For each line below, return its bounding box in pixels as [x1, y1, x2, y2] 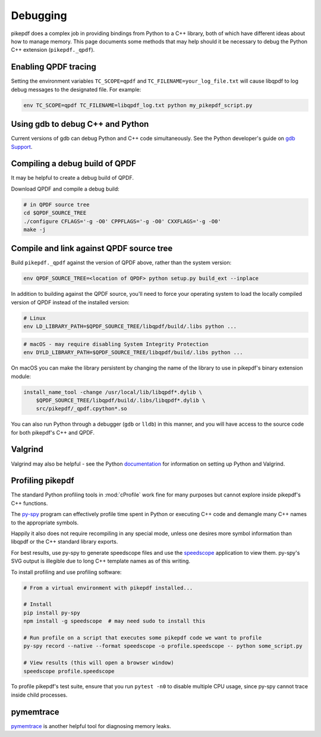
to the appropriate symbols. [11, 519, 79, 526]
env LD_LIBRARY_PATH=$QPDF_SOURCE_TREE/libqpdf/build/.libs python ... [23, 323, 237, 330]
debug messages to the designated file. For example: [11, 86, 141, 93]
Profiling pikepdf [11, 476, 74, 486]
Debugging [11, 9, 68, 22]
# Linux [23, 314, 46, 321]
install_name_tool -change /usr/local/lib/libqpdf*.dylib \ [23, 389, 203, 395]
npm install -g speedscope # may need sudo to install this [23, 618, 206, 624]
